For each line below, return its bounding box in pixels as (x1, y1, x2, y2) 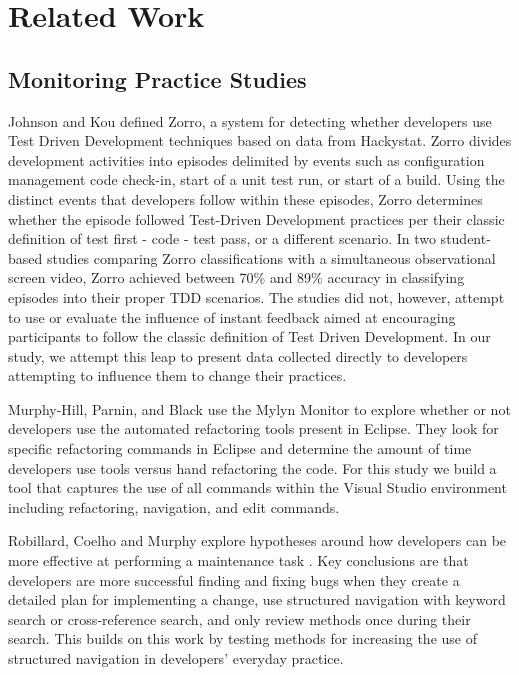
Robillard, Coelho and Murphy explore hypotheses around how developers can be (8, 530, 507, 551)
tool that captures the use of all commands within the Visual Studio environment (8, 477, 507, 498)
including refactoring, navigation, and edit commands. (8, 496, 340, 517)
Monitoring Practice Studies (8, 63, 307, 94)
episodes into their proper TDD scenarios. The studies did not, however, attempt (8, 286, 505, 307)
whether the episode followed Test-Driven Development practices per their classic (8, 208, 505, 229)
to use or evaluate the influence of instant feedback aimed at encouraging (8, 306, 456, 327)
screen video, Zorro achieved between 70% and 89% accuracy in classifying (8, 267, 465, 288)
